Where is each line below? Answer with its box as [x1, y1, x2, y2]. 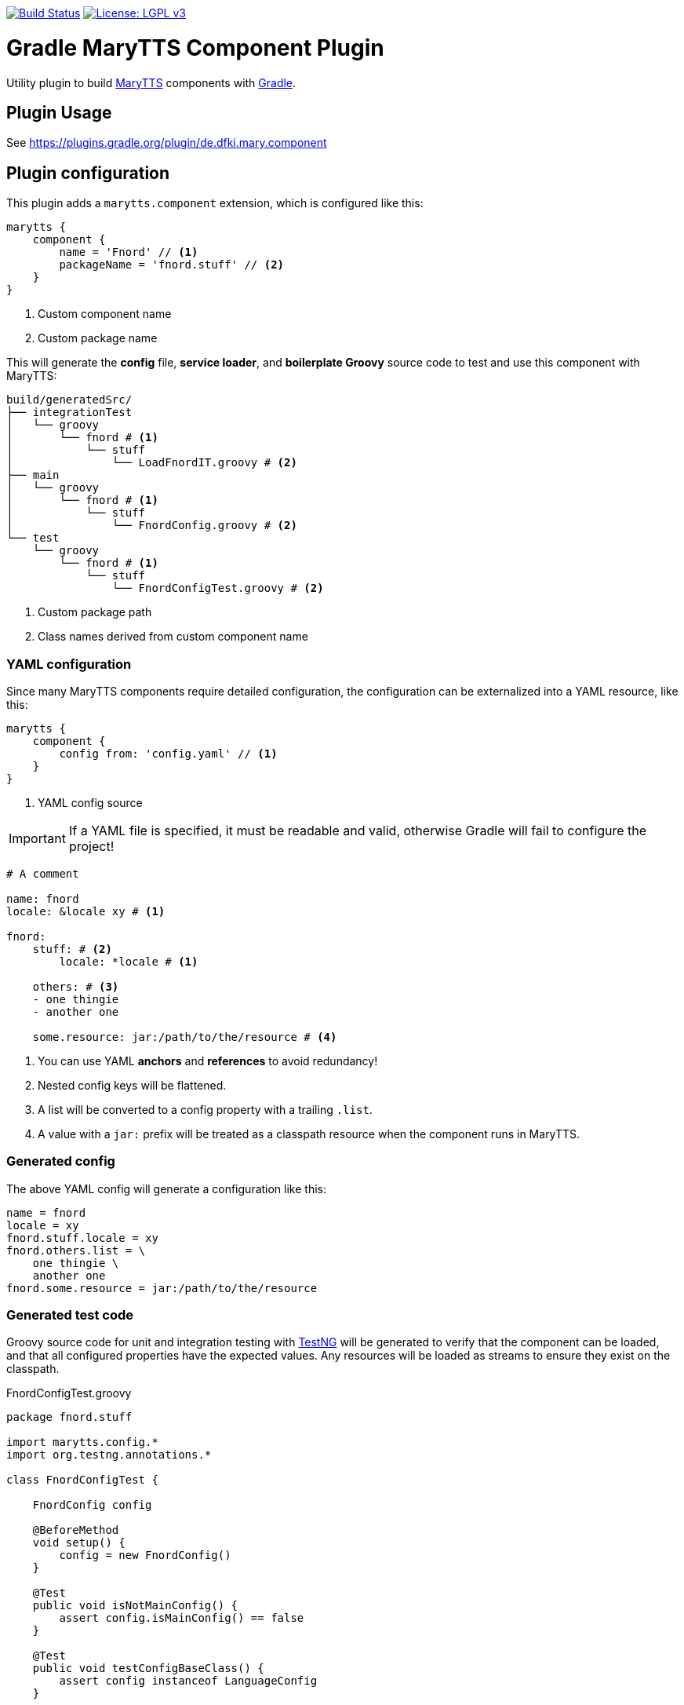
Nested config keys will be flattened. [38, 1078, 227, 1092]
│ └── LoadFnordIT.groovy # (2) [6, 456, 297, 469]
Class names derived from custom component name [38, 630, 308, 644]
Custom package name [38, 331, 158, 345]
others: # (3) [32, 980, 119, 993]
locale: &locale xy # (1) [6, 904, 166, 918]
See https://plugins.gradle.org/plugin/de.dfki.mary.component [6, 136, 327, 150]
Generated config [6, 1153, 115, 1170]
